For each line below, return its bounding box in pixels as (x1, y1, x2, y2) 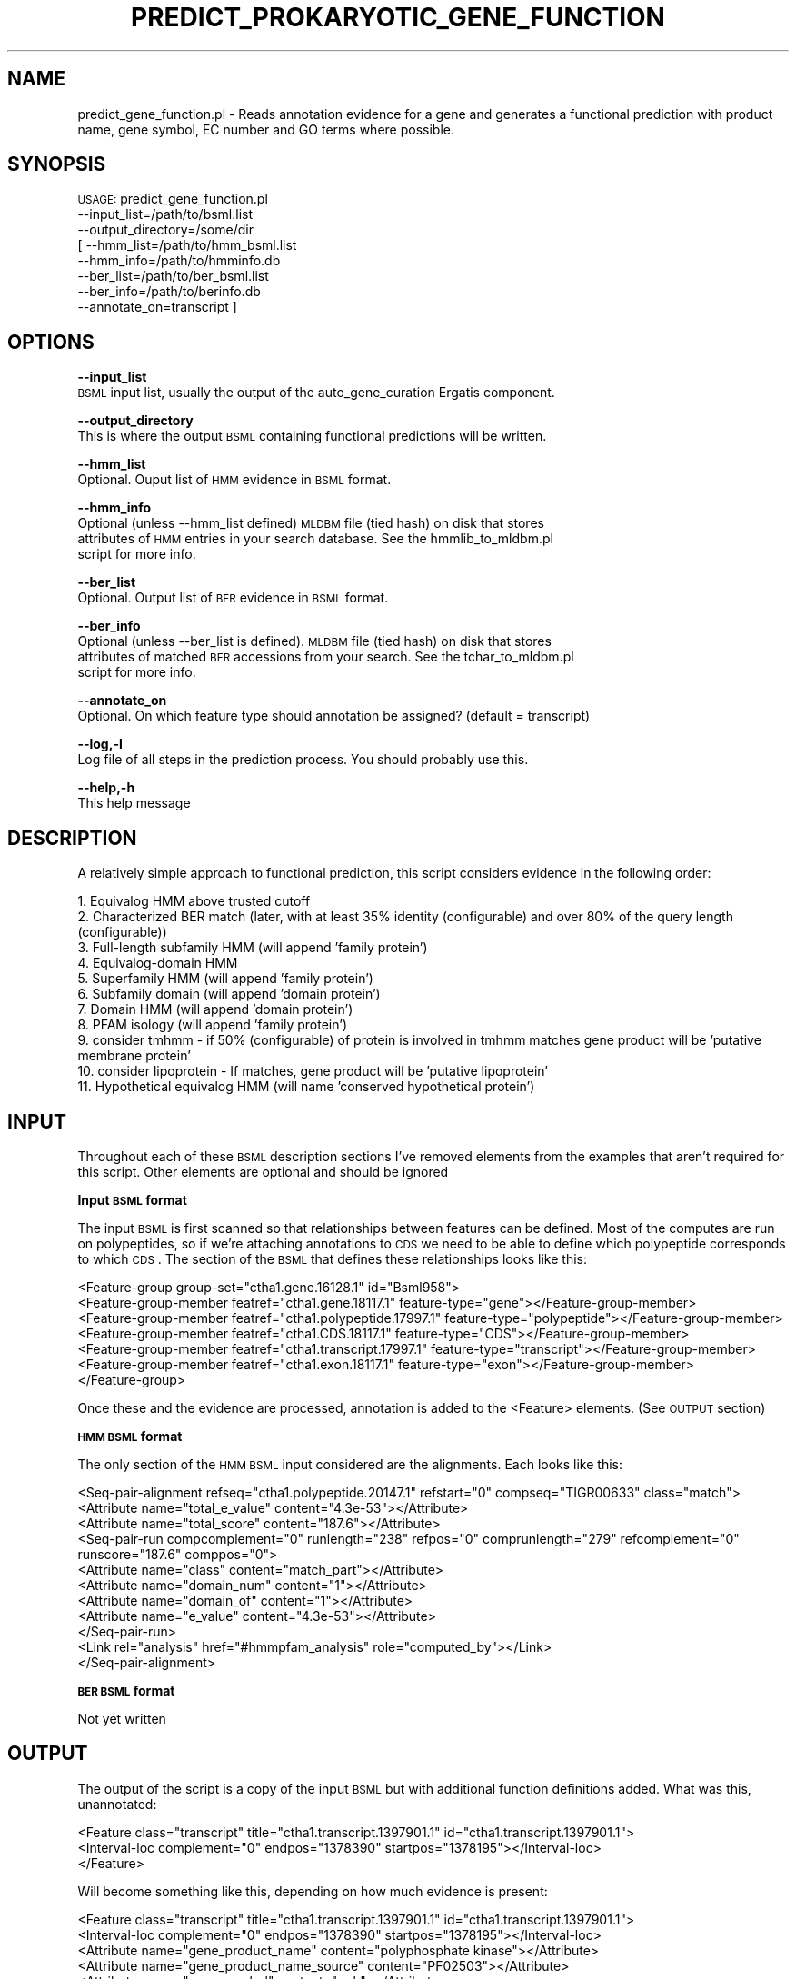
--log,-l (77, 736, 123, 752)
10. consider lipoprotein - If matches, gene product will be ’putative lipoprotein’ (77, 1063, 549, 1079)
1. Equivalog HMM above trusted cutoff (77, 893, 311, 910)
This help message (77, 795, 191, 811)
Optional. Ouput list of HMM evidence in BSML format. (77, 472, 392, 488)
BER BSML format (77, 1682, 175, 1698)
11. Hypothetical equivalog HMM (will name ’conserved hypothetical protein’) (77, 1079, 535, 1095)
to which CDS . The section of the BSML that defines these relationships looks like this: (77, 1250, 587, 1267)
